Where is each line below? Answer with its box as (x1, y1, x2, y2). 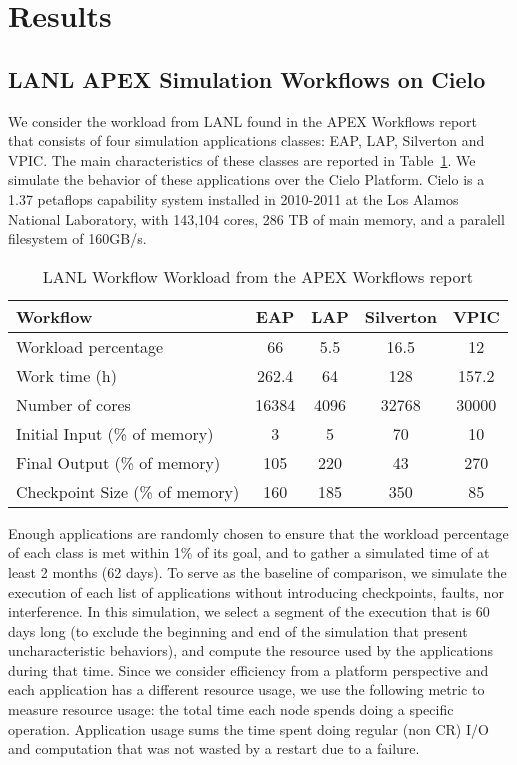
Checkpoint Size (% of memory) (16, 479, 240, 503)
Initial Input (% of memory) (16, 421, 214, 445)
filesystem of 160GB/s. (8, 228, 147, 249)
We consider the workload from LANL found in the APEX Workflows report (8, 110, 478, 131)
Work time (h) (16, 363, 117, 387)
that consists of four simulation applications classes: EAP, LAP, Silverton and (8, 130, 485, 151)
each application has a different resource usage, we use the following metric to (8, 679, 485, 700)
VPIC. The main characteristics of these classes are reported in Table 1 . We (8, 149, 476, 170)
